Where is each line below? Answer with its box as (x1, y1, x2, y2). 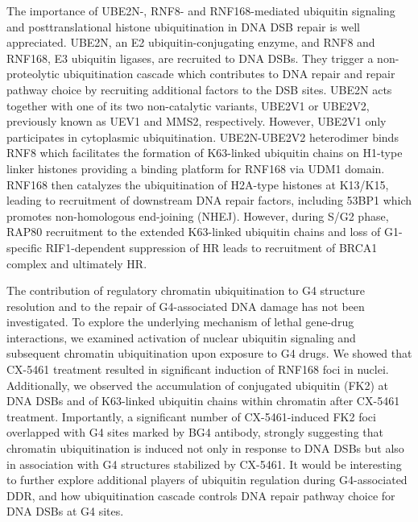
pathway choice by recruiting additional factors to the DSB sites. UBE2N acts (6, 81, 392, 97)
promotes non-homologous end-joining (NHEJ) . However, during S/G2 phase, (6, 207, 389, 224)
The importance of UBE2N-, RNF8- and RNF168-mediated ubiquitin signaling (6, 2, 395, 19)
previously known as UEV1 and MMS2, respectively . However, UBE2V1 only (6, 113, 387, 130)
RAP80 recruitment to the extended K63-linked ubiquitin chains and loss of (6, 223, 381, 240)
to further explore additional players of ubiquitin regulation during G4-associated (6, 471, 408, 488)
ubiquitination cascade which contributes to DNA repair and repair (63, 65, 395, 82)
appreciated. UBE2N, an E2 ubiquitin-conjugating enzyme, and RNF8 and (6, 34, 375, 51)
